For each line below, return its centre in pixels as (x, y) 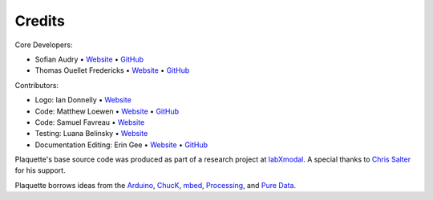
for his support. (40, 170)
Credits (40, 21)
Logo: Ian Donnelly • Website (83, 100)
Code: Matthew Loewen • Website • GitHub (107, 111)
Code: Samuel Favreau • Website (90, 122)
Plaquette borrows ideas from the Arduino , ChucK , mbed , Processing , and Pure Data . (156, 185)
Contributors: (37, 85)
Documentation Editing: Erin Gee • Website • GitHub (121, 145)
